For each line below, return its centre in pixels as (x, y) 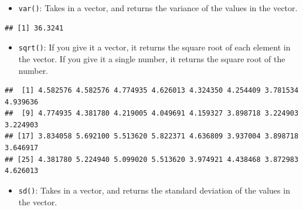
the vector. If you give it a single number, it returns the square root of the (152, 58)
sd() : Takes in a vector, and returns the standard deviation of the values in (154, 190)
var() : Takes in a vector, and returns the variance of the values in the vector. (158, 8)
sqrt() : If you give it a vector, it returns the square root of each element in (154, 47)
